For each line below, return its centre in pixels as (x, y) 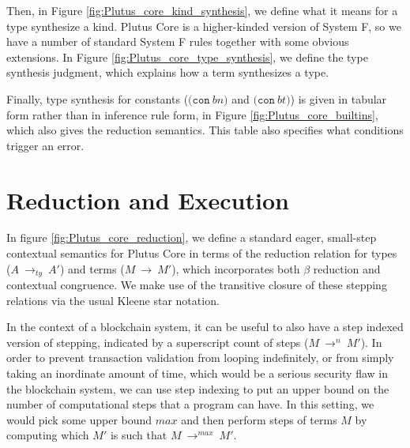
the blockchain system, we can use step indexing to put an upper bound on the (198, 388)
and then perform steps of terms (259, 419)
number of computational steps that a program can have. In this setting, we (190, 404)
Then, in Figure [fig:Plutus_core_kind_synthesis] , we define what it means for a (202, 10)
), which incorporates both (236, 268)
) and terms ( (92, 268)
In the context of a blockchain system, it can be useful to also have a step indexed (205, 327)
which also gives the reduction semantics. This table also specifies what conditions (205, 130)
